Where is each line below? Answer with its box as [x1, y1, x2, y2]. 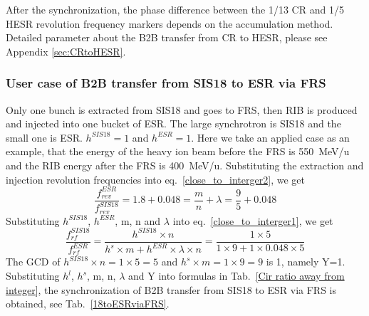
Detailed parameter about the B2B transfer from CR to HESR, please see [6, 30, 328, 45]
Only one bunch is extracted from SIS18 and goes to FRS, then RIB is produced [6, 102, 358, 117]
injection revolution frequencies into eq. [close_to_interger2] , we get [6, 172, 305, 186]
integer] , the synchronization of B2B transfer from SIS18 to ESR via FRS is [6, 282, 337, 297]
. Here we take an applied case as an [191, 130, 350, 144]
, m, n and [115, 213, 161, 228]
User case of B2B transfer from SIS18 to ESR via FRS [6, 74, 326, 92]
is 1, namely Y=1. [266, 254, 345, 269]
